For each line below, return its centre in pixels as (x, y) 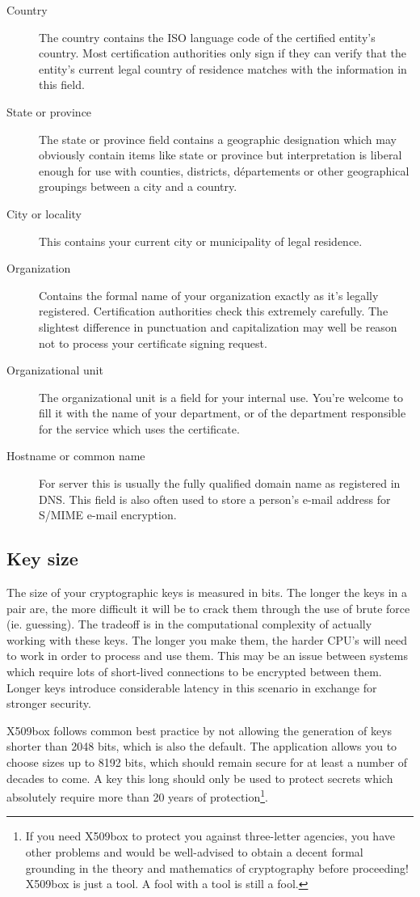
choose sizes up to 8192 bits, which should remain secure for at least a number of (207, 762)
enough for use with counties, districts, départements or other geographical (224, 170)
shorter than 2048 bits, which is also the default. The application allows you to (202, 746)
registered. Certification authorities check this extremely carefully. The (214, 311)
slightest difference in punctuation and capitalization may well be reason (218, 326)
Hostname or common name (76, 456)
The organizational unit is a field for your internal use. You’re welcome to (221, 397)
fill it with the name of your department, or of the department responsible (223, 413)
